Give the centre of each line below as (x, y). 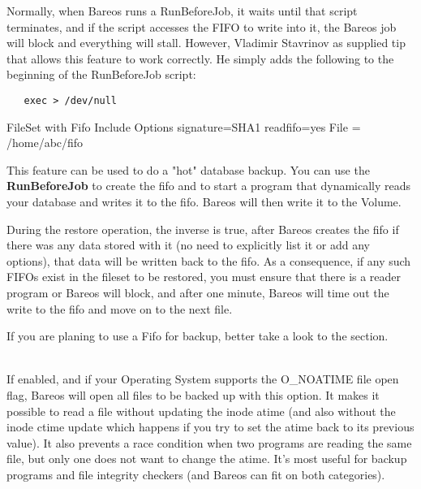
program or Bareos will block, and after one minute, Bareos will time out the (198, 292)
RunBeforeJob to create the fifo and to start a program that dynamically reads (209, 186)
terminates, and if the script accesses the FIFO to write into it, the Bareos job (202, 26)
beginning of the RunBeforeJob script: (101, 74)
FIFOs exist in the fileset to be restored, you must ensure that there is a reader (204, 277)
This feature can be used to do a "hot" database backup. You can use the (188, 169)
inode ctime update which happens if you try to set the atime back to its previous (210, 427)
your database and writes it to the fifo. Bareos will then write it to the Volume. (204, 201)
